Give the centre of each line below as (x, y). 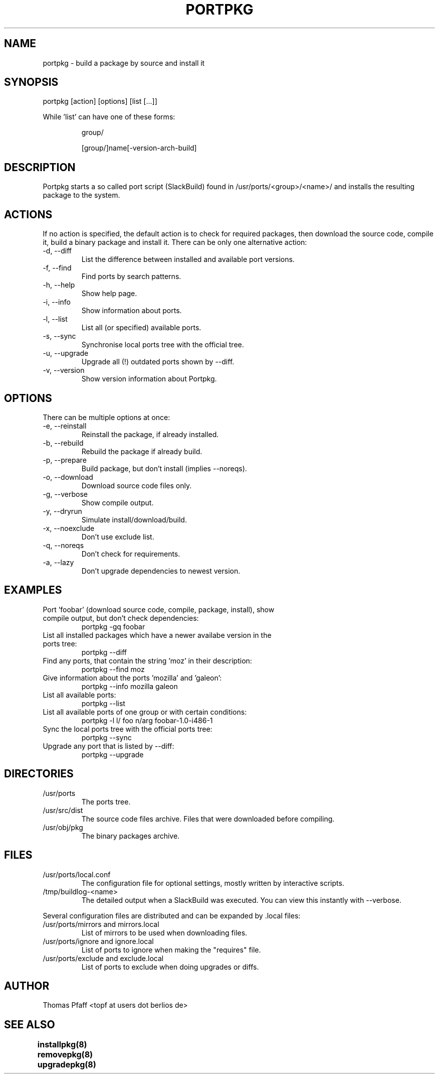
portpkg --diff (104, 652)
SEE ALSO (30, 1024)
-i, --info (57, 302)
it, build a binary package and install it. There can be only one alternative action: (175, 242)
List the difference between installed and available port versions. (188, 259)
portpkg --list (103, 703)
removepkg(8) (65, 1055)
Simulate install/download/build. (134, 519)
